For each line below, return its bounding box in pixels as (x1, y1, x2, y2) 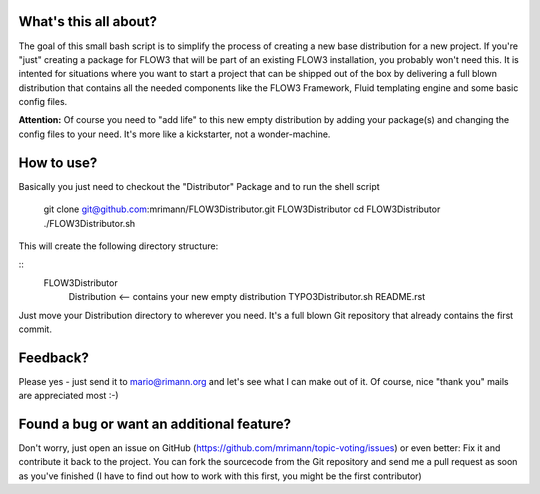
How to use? (18, 154, 98, 171)
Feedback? (18, 349, 89, 366)
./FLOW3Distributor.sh (43, 217, 136, 229)
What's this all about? (18, 13, 158, 30)
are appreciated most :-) (18, 390, 119, 402)
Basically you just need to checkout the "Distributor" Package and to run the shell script (18, 180, 380, 192)
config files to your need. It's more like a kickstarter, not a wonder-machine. (18, 128, 331, 140)
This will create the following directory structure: (18, 240, 219, 252)
